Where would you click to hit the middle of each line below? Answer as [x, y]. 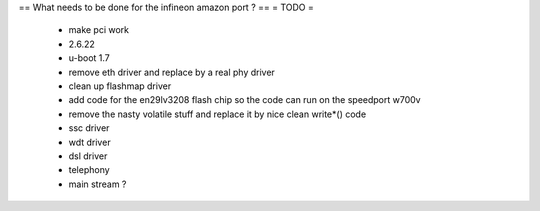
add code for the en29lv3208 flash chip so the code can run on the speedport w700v [244, 100]
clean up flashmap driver [120, 86]
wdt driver [89, 142]
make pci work [99, 30]
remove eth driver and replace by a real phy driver [171, 72]
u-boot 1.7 [89, 58]
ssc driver [89, 128]
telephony [89, 170]
